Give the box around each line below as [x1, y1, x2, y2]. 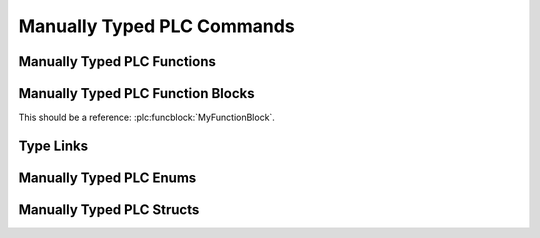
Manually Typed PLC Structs [18, 201, 200, 218]
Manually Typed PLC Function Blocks [18, 85, 255, 102]
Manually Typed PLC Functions [18, 53, 217, 70]
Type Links [18, 137, 89, 154]
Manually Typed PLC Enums [18, 169, 197, 186]
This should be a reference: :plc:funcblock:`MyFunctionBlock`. [18, 111, 275, 124]
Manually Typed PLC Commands [18, 15, 295, 37]
